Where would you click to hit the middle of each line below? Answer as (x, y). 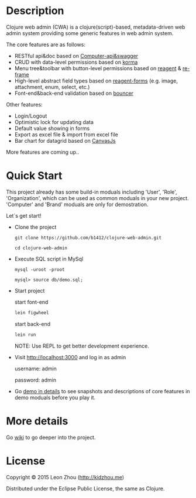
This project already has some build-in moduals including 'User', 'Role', (92, 192)
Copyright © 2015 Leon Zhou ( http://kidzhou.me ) (65, 477)
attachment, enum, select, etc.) (52, 87)
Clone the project (35, 227)
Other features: (24, 104)
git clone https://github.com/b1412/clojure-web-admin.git (88, 238)
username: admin (36, 368)
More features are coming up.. (43, 152)
